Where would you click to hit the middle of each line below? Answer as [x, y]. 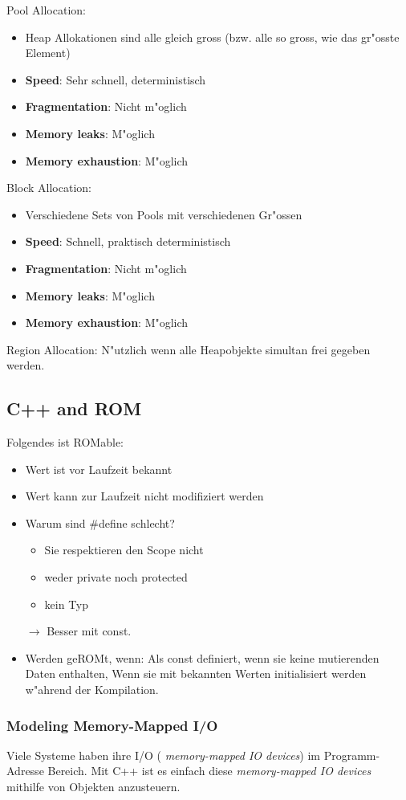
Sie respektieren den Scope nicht [124, 550]
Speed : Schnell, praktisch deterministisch [128, 241]
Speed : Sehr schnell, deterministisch [116, 79]
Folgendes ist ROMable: [65, 442]
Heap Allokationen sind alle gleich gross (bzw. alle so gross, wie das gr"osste [212, 37]
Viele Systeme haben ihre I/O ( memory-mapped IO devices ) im [164, 755]
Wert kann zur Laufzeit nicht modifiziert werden [144, 496]
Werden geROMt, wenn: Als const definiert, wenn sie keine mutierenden [202, 657]
